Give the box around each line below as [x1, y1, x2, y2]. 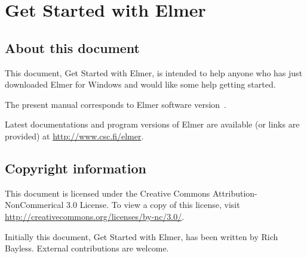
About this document [5, 38, 140, 57]
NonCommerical [5, 198, 64, 211]
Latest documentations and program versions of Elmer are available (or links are [5, 118, 300, 130]
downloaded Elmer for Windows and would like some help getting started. [5, 78, 276, 91]
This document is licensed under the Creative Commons [5, 186, 210, 199]
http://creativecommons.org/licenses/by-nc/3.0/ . [5, 210, 185, 222]
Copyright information [5, 158, 146, 177]
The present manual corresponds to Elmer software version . [5, 98, 227, 110]
